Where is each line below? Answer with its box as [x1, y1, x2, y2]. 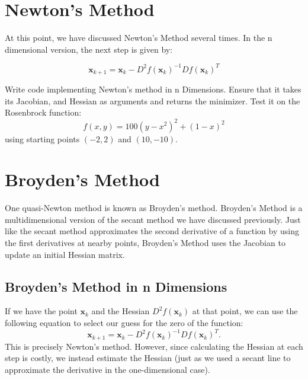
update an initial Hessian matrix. [5, 248, 125, 260]
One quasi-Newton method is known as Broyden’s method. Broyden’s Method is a [5, 202, 303, 214]
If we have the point [5, 305, 78, 317]
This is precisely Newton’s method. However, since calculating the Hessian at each [5, 340, 303, 352]
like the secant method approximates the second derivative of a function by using [5, 225, 299, 237]
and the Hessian [91, 305, 150, 317]
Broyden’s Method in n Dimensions [5, 277, 227, 295]
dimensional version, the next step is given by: [5, 43, 173, 55]
